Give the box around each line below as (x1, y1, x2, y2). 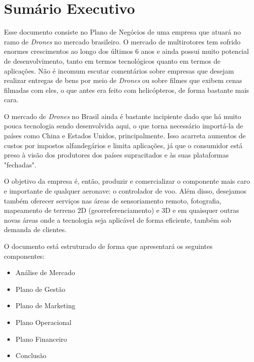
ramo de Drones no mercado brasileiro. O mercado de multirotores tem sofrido (4, 36, 241, 46)
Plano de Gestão (15, 283, 65, 294)
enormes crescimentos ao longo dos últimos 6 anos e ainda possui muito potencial (4, 46, 249, 56)
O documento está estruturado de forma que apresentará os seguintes (4, 241, 213, 251)
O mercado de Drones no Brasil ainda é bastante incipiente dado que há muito (4, 111, 241, 121)
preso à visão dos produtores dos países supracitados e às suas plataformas (4, 150, 229, 160)
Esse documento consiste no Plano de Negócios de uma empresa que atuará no (4, 27, 241, 37)
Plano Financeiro (15, 333, 67, 344)
